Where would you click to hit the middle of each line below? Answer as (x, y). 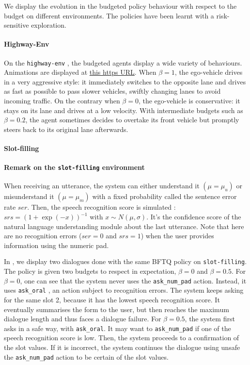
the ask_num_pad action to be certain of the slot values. (86, 357)
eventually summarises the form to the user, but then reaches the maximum (117, 309)
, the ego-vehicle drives (209, 72)
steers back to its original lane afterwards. (66, 129)
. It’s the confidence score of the (194, 217)
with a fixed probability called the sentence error (164, 196)
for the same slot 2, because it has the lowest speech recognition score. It (112, 299)
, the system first (210, 319)
